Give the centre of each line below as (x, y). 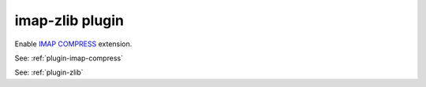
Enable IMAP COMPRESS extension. (73, 44)
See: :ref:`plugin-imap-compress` (69, 58)
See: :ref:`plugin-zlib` (49, 72)
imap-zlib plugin (69, 20)
